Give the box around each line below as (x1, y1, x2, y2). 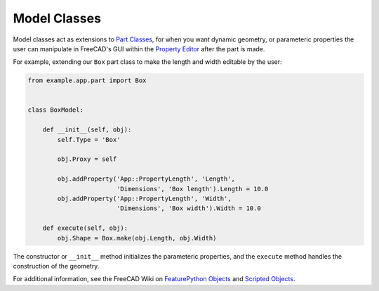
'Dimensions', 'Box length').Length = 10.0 (116, 185, 269, 193)
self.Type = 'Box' (57, 136, 121, 143)
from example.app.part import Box (27, 77, 147, 84)
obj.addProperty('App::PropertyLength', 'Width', (57, 195, 232, 202)
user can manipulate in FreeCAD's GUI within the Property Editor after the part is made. (13, 44, 265, 53)
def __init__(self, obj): (42, 126, 132, 134)
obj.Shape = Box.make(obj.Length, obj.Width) (57, 234, 217, 242)
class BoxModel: (27, 106, 84, 114)
